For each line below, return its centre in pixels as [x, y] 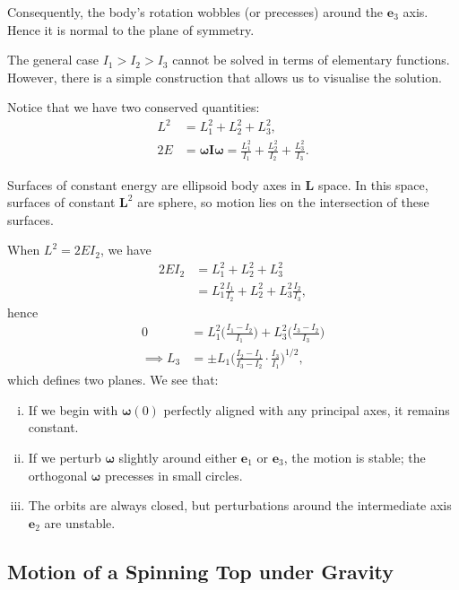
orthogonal [58, 475]
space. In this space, [373, 184]
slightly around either [178, 457]
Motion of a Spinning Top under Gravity [201, 571]
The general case [53, 60]
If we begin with [73, 409]
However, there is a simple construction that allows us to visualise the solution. [225, 77]
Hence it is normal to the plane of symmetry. [131, 29]
